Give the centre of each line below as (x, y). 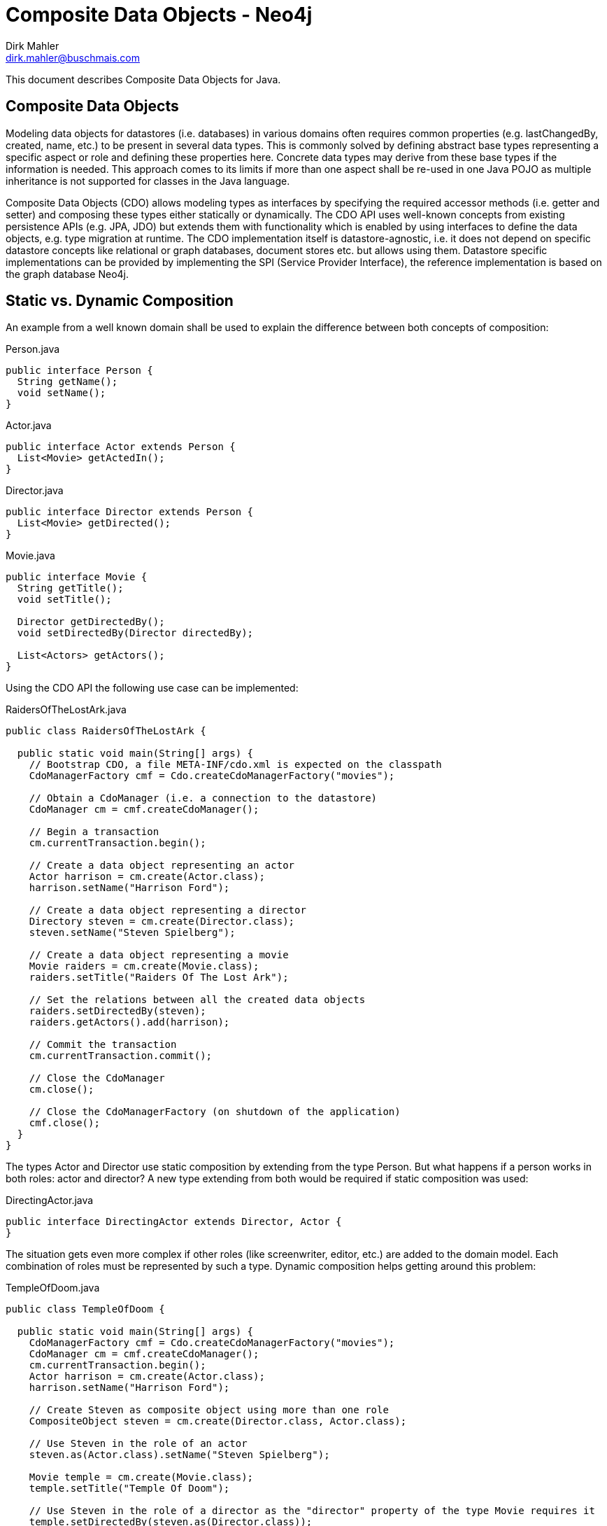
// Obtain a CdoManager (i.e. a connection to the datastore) (203, 798)
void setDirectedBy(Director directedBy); (135, 633)
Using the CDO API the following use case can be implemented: (152, 688)
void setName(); (62, 393)
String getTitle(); (70, 588)
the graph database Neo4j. (67, 274)
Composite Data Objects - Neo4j (159, 15)
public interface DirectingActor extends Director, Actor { (174, 1222)
